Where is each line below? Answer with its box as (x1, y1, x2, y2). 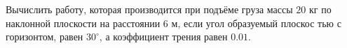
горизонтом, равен (6, 29, 83, 44)
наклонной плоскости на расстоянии (6, 15, 161, 30)
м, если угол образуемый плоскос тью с (171, 15, 341, 30)
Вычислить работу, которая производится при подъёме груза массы (6, 2, 293, 16)
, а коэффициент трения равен (99, 29, 228, 44)
